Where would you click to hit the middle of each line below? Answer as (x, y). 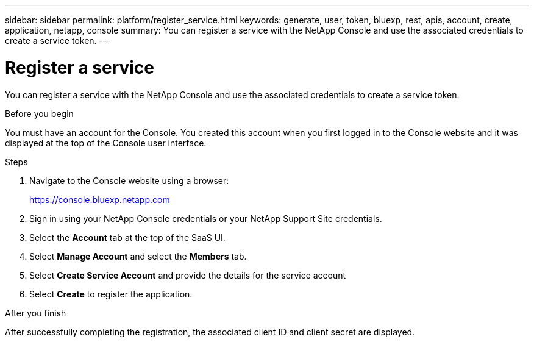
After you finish (36, 313)
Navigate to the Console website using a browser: (129, 180)
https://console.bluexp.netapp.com (100, 199)
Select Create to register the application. (111, 294)
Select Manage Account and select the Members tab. (138, 256)
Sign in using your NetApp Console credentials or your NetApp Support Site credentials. (206, 218)
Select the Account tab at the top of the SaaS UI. (127, 237)
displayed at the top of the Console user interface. (106, 143)
